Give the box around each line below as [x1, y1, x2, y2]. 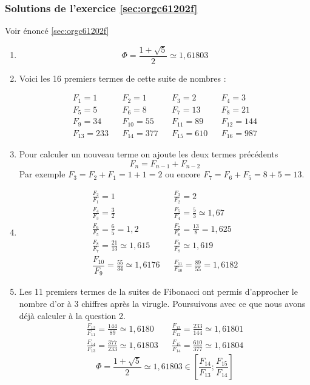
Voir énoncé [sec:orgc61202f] [5, 24, 109, 37]
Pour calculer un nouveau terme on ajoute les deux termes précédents [19, 148, 278, 160]
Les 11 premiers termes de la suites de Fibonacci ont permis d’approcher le [19, 285, 298, 298]
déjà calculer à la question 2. [19, 309, 126, 321]
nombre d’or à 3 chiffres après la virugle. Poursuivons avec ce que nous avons [19, 297, 306, 309]
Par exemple [19, 168, 66, 180]
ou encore [165, 168, 201, 180]
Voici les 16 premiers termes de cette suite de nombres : [19, 71, 226, 84]
